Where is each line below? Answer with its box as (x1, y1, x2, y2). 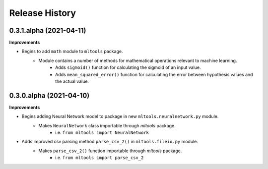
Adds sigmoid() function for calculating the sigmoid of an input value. (55, 64, 201, 70)
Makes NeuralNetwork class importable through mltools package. (38, 122, 176, 128)
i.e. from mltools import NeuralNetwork (55, 129, 149, 136)
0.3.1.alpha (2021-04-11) (9, 26, 86, 35)
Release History (9, 7, 76, 18)
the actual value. (55, 78, 89, 84)
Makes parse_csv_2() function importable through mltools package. (38, 148, 182, 154)
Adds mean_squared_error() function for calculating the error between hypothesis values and (55, 71, 253, 77)
